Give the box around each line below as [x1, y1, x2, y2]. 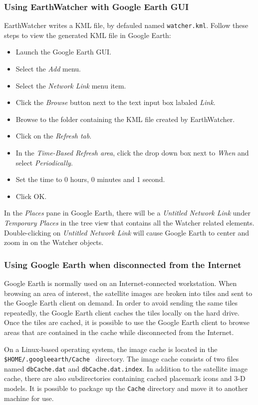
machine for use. [4, 392, 54, 403]
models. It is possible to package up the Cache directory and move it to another [4, 383, 248, 393]
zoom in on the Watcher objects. [4, 237, 104, 247]
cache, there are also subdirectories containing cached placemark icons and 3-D [4, 373, 246, 383]
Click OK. [15, 190, 47, 201]
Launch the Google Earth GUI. [15, 46, 111, 57]
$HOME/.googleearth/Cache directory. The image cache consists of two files [4, 353, 239, 364]
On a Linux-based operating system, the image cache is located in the [4, 343, 218, 354]
